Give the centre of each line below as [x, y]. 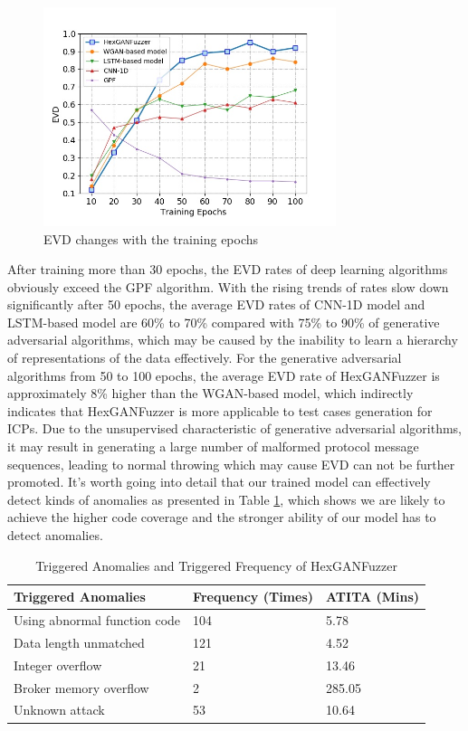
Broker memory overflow [81, 687]
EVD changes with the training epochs [151, 238]
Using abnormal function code [97, 620]
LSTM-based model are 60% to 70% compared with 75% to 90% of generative [224, 322]
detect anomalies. [55, 535]
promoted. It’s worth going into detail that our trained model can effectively [219, 482]
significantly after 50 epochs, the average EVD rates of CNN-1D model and [216, 304]
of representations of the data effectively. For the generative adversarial [205, 358]
